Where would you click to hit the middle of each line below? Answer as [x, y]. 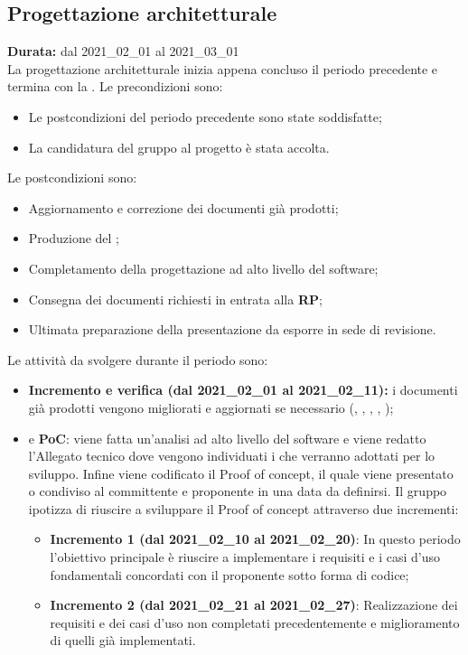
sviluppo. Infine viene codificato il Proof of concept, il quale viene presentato [241, 473]
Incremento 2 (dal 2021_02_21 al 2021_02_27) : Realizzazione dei [254, 605]
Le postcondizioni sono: [72, 178]
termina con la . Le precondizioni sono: [115, 86]
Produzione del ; [74, 238]
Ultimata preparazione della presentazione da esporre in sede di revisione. [232, 329]
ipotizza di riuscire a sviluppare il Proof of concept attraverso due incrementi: [243, 508]
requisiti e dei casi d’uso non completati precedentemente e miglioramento [255, 622]
